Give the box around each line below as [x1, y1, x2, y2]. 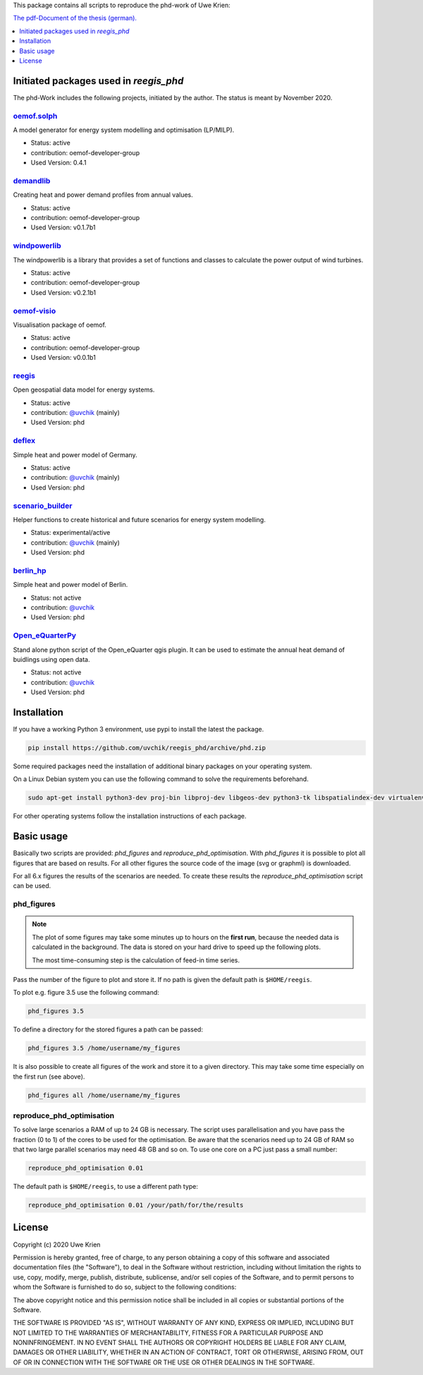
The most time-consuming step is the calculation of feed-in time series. [32, 956, 240, 964]
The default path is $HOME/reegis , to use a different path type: [13, 1182, 199, 1191]
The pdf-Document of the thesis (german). [13, 14, 137, 23]
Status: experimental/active [30, 528, 111, 537]
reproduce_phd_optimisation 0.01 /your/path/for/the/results [27, 1201, 244, 1209]
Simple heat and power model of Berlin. [13, 581, 128, 589]
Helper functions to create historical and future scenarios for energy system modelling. [13, 515, 266, 523]
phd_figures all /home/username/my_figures [27, 1091, 181, 1099]
